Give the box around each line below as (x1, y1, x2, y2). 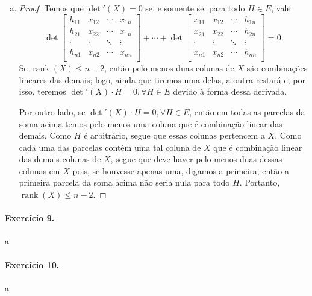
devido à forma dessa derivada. (173, 85, 287, 98)
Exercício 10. (5, 258, 60, 271)
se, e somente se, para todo (145, 2, 245, 14)
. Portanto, (239, 176, 280, 189)
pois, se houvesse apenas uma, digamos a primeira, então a (72, 164, 289, 177)
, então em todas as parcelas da (189, 105, 305, 118)
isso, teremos (19, 85, 66, 98)
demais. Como (19, 129, 72, 142)
